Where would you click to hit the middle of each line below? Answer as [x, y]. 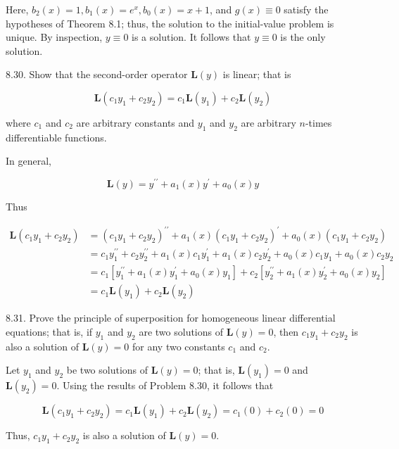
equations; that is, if [49, 331]
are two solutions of [181, 331]
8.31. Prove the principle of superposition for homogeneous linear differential [171, 318]
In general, [28, 161]
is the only [303, 37]
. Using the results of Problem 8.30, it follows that [165, 385]
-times [318, 122]
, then [286, 331]
